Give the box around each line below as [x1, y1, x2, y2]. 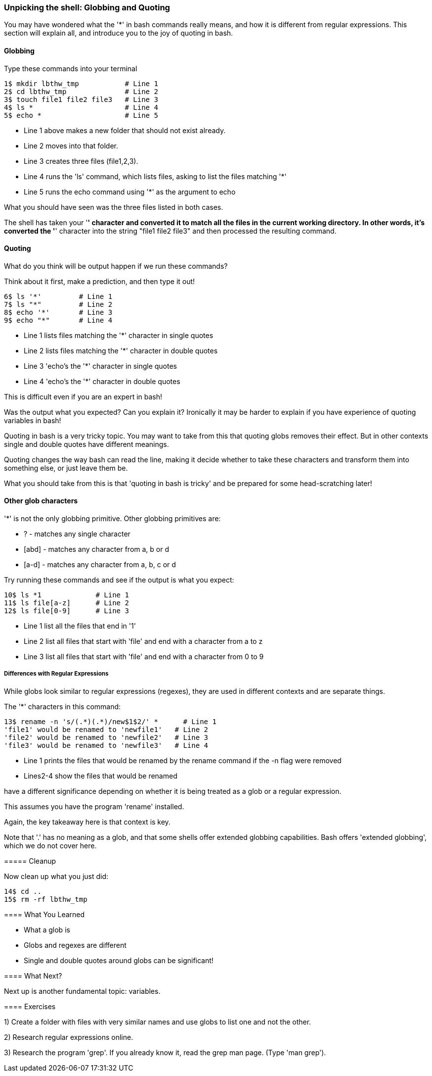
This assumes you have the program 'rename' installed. [4, 802, 184, 811]
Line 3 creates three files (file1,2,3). [24, 156, 138, 165]
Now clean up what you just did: [4, 872, 109, 880]
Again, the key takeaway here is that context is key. [4, 817, 171, 826]
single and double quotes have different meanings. [4, 440, 169, 448]
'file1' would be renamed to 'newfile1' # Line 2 [4, 725, 209, 734]
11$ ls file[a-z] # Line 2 [4, 599, 129, 607]
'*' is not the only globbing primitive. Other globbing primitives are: [4, 514, 221, 523]
